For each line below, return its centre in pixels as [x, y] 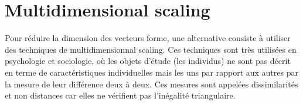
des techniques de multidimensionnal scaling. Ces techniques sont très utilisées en [151, 49]
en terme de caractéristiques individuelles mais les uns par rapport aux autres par [151, 72]
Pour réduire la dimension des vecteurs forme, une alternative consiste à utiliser [148, 38]
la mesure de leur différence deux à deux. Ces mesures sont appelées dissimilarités [151, 84]
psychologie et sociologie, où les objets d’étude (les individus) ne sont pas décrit [148, 61]
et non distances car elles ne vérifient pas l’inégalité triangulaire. [120, 95]
